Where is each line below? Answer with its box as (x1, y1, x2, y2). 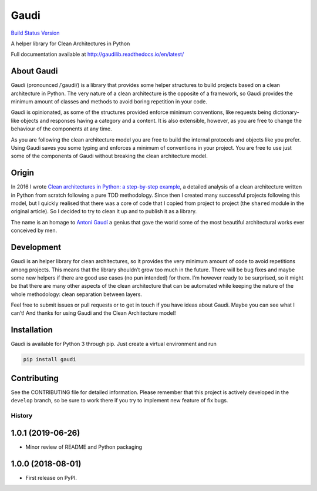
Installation (11, 325, 53, 335)
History (11, 412, 33, 420)
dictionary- (272, 109, 299, 116)
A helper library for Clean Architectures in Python (11, 40, 130, 47)
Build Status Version (11, 29, 60, 36)
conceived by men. (11, 227, 58, 234)
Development (11, 243, 62, 253)
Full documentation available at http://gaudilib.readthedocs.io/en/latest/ (11, 51, 184, 58)
